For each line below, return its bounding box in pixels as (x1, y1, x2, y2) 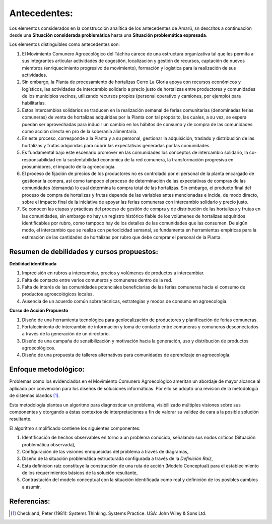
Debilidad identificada (9, 260, 57, 267)
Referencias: (9, 497, 50, 505)
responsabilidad (22, 156, 55, 162)
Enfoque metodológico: (9, 365, 85, 374)
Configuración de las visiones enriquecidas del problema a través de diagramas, (22, 448, 189, 454)
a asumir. (22, 484, 41, 490)
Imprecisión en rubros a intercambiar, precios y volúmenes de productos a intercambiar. (22, 270, 205, 276)
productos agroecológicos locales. (22, 291, 94, 297)
